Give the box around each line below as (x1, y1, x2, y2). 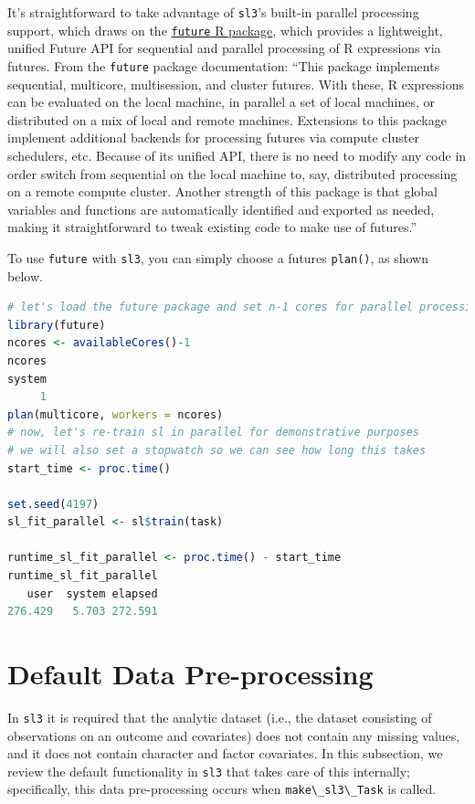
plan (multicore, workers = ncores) (7, 407, 224, 421)
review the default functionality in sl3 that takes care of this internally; (7, 761, 411, 780)
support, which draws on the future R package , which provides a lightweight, (7, 20, 443, 39)
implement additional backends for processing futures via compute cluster (7, 128, 419, 147)
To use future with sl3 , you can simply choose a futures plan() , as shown (7, 248, 428, 267)
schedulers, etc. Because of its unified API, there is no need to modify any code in (7, 145, 467, 164)
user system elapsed (26, 587, 158, 600)
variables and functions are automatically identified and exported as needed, (7, 199, 435, 218)
